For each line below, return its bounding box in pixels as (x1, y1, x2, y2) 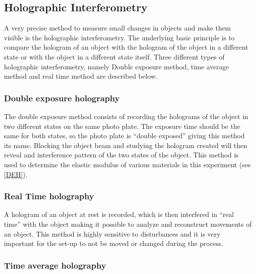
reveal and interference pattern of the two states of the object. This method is (4, 150, 239, 160)
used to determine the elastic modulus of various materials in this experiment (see (4, 159, 251, 169)
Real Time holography (4, 190, 94, 202)
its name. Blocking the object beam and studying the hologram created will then (4, 140, 248, 150)
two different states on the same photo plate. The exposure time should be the (4, 121, 240, 131)
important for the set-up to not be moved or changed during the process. (4, 238, 224, 248)
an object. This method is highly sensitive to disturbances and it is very (4, 228, 221, 239)
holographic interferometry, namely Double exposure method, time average (4, 61, 229, 71)
